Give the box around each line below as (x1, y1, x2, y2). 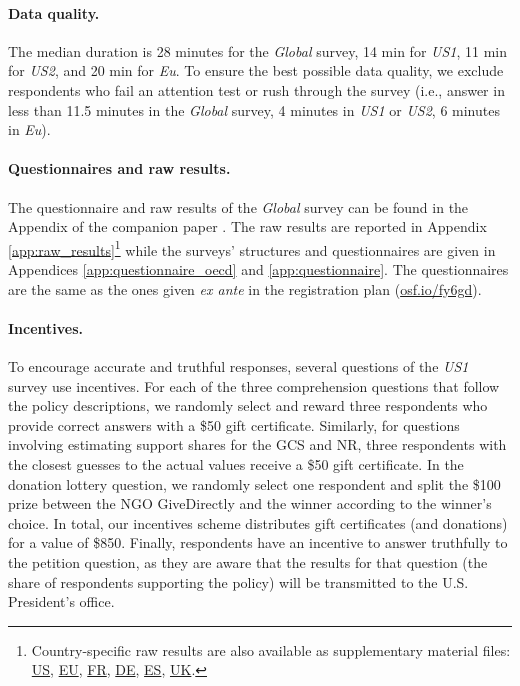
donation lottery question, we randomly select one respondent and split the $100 (8, 473, 501, 494)
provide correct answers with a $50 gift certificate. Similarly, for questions (8, 414, 460, 435)
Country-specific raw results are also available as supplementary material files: (31, 639, 511, 660)
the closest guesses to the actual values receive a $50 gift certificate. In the (8, 453, 464, 474)
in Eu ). (8, 119, 51, 140)
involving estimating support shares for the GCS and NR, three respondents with (8, 434, 507, 455)
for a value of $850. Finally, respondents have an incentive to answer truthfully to (8, 532, 508, 553)
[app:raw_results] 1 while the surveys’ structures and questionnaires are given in (8, 236, 496, 260)
